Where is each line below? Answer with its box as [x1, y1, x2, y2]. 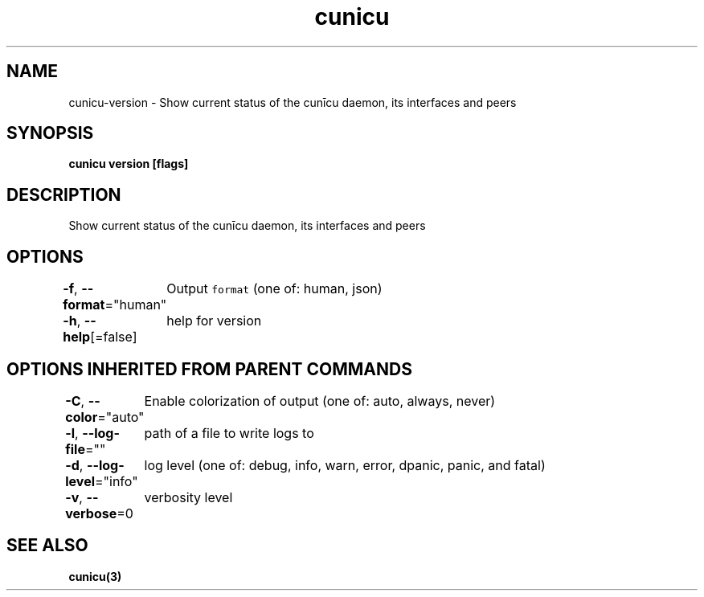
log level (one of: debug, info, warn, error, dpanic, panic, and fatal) [144, 456, 546, 473]
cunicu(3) [68, 569, 122, 583]
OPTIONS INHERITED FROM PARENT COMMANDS [6, 358, 412, 379]
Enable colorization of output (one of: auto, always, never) [144, 392, 496, 409]
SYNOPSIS [6, 123, 94, 144]
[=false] [90, 329, 137, 346]
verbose [65, 505, 117, 521]
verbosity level [144, 489, 233, 505]
